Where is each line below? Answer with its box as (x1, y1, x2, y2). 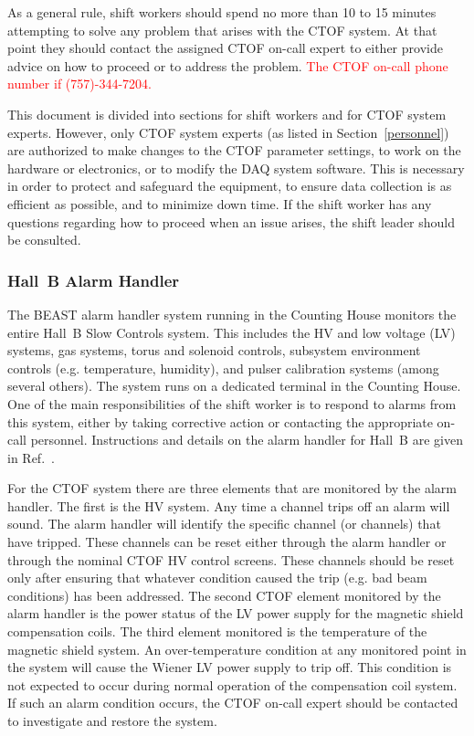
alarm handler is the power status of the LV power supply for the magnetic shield (7, 604, 464, 623)
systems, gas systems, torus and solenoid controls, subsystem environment (7, 341, 421, 360)
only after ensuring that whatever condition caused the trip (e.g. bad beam (7, 568, 427, 587)
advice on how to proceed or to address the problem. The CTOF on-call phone (7, 56, 448, 75)
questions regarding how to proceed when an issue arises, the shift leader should (7, 212, 456, 231)
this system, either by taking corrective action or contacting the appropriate (7, 412, 433, 431)
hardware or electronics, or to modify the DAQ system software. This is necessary (7, 158, 465, 177)
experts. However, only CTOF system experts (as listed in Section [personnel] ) (7, 122, 449, 142)
